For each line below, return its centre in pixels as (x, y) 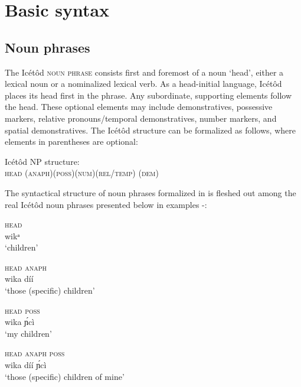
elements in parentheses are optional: (71, 142)
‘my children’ (28, 333)
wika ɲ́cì (20, 322)
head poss (22, 310)
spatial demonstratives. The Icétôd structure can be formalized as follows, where (150, 130)
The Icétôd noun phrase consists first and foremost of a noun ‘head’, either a (144, 72)
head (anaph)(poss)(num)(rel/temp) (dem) (82, 173)
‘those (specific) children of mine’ (65, 376)
